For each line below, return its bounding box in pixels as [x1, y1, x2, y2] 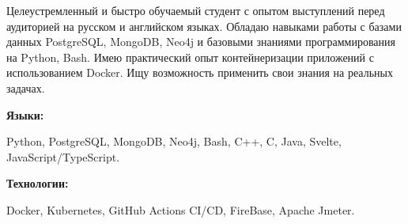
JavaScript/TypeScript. [6, 148, 120, 165]
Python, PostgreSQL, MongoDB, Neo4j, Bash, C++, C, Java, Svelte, [6, 133, 342, 150]
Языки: [6, 106, 44, 123]
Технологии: [6, 175, 69, 192]
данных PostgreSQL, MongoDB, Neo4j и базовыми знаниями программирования [6, 33, 395, 50]
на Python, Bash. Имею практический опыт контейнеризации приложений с [6, 48, 374, 65]
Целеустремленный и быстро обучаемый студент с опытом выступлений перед [6, 2, 385, 18]
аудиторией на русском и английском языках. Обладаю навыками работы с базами [6, 17, 402, 34]
